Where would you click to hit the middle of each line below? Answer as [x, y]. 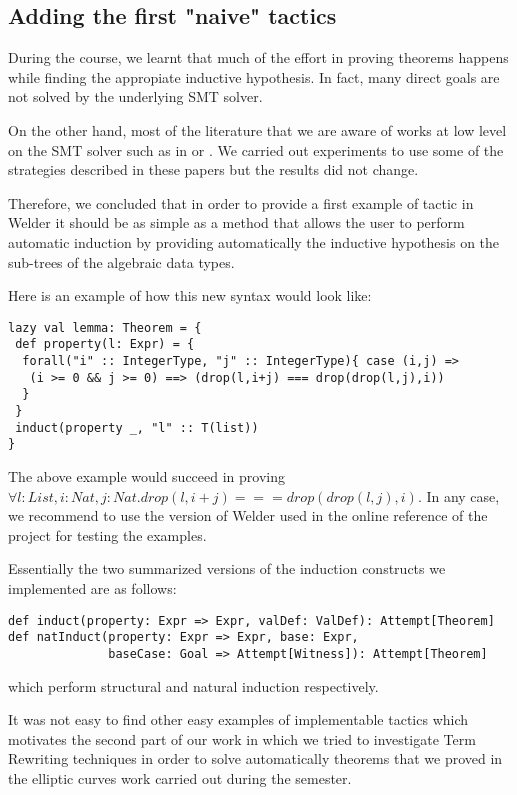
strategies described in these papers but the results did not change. [213, 169]
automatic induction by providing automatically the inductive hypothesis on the [254, 241]
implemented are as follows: [92, 587]
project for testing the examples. [107, 534]
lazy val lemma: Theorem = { [105, 327]
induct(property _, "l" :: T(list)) [137, 427]
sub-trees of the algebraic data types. [121, 261]
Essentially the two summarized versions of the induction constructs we [227, 568]
